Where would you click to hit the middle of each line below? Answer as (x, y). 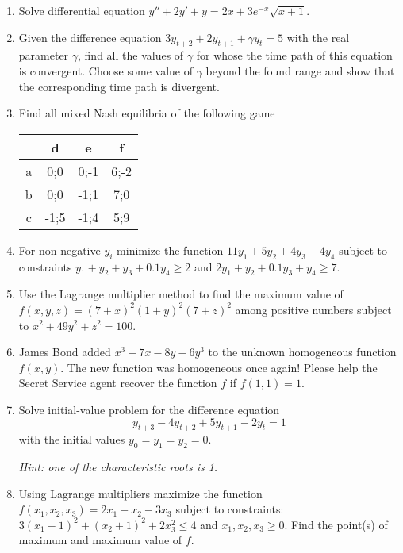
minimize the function (170, 250)
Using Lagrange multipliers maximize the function (140, 493)
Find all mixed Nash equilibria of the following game (147, 113)
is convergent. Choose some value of (106, 70)
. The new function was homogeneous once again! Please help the (219, 367)
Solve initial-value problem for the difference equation (149, 409)
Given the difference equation (90, 37)
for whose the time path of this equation (294, 55)
